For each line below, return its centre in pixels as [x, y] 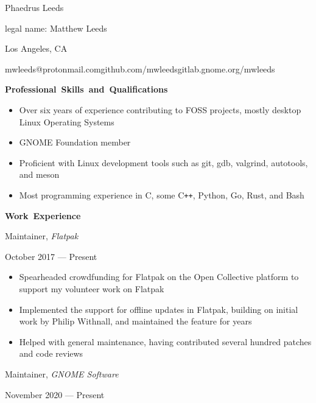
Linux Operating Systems [67, 121]
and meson [39, 174]
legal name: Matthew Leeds [56, 28]
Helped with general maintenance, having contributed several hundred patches [165, 341]
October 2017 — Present [51, 256]
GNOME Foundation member [75, 142]
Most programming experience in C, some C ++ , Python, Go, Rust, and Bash [162, 194]
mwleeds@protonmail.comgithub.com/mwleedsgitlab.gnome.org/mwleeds [140, 68]
